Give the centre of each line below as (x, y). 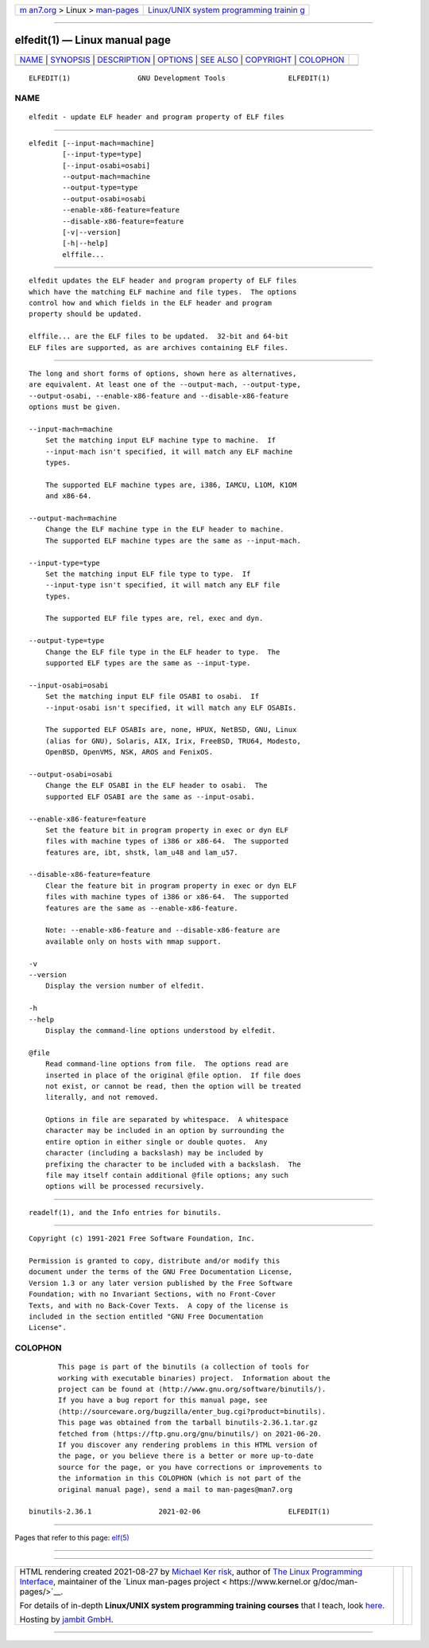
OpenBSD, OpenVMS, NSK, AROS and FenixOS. (129, 752)
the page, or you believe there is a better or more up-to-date (186, 1456)
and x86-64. (68, 496)
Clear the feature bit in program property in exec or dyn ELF (171, 886)
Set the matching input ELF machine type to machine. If (160, 440)
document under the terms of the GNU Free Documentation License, (161, 1272)
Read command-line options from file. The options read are (167, 1064)
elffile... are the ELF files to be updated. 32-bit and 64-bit (159, 337)
